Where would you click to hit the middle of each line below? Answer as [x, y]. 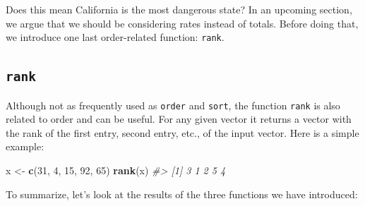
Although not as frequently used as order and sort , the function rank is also [173, 105]
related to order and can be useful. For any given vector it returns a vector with [179, 119]
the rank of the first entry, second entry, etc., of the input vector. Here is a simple [182, 132]
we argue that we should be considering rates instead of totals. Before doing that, [182, 23]
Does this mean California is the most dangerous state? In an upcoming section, [179, 9]
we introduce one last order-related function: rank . [115, 37]
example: [25, 146]
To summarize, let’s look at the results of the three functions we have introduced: [182, 194]
